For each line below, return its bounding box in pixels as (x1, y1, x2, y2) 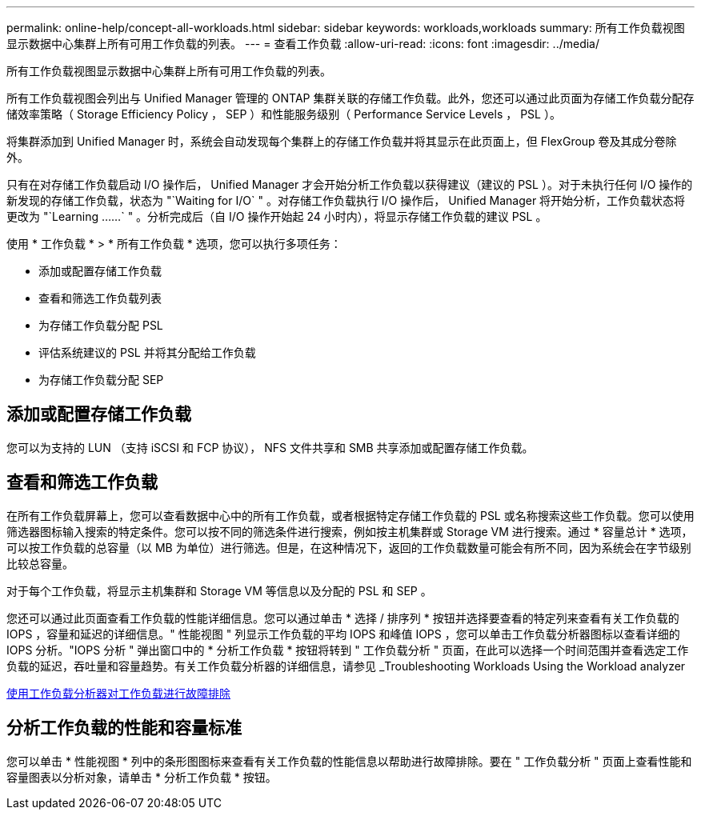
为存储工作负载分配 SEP (38, 373, 164, 386)
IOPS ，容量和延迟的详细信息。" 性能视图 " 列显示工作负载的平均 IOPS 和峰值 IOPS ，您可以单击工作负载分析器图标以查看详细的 (6, 626, 680, 641)
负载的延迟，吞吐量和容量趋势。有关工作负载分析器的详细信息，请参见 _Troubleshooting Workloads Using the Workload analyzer (6, 658, 686, 673)
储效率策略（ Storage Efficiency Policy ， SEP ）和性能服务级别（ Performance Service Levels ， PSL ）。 (6, 107, 561, 121)
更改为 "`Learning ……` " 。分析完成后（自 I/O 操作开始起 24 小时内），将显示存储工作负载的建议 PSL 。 (6, 210, 547, 223)
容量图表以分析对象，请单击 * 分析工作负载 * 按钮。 (6, 770, 277, 784)
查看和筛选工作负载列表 (38, 291, 162, 305)
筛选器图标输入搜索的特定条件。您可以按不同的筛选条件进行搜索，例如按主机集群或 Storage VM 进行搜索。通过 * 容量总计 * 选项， (6, 524, 693, 538)
